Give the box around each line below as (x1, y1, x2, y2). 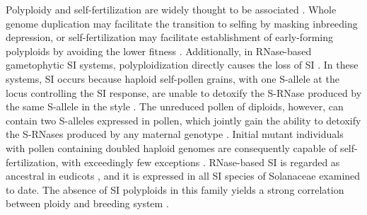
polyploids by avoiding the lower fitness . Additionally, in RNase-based (6, 43, 312, 58)
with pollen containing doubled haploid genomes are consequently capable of (6, 140, 337, 155)
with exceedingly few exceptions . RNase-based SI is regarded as (62, 154, 340, 169)
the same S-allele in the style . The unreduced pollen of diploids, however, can (6, 99, 344, 114)
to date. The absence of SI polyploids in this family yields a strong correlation (6, 182, 344, 197)
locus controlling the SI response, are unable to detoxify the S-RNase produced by (6, 85, 362, 100)
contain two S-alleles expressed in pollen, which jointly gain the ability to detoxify (6, 112, 361, 127)
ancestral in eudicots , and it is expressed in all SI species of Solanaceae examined (6, 168, 361, 183)
